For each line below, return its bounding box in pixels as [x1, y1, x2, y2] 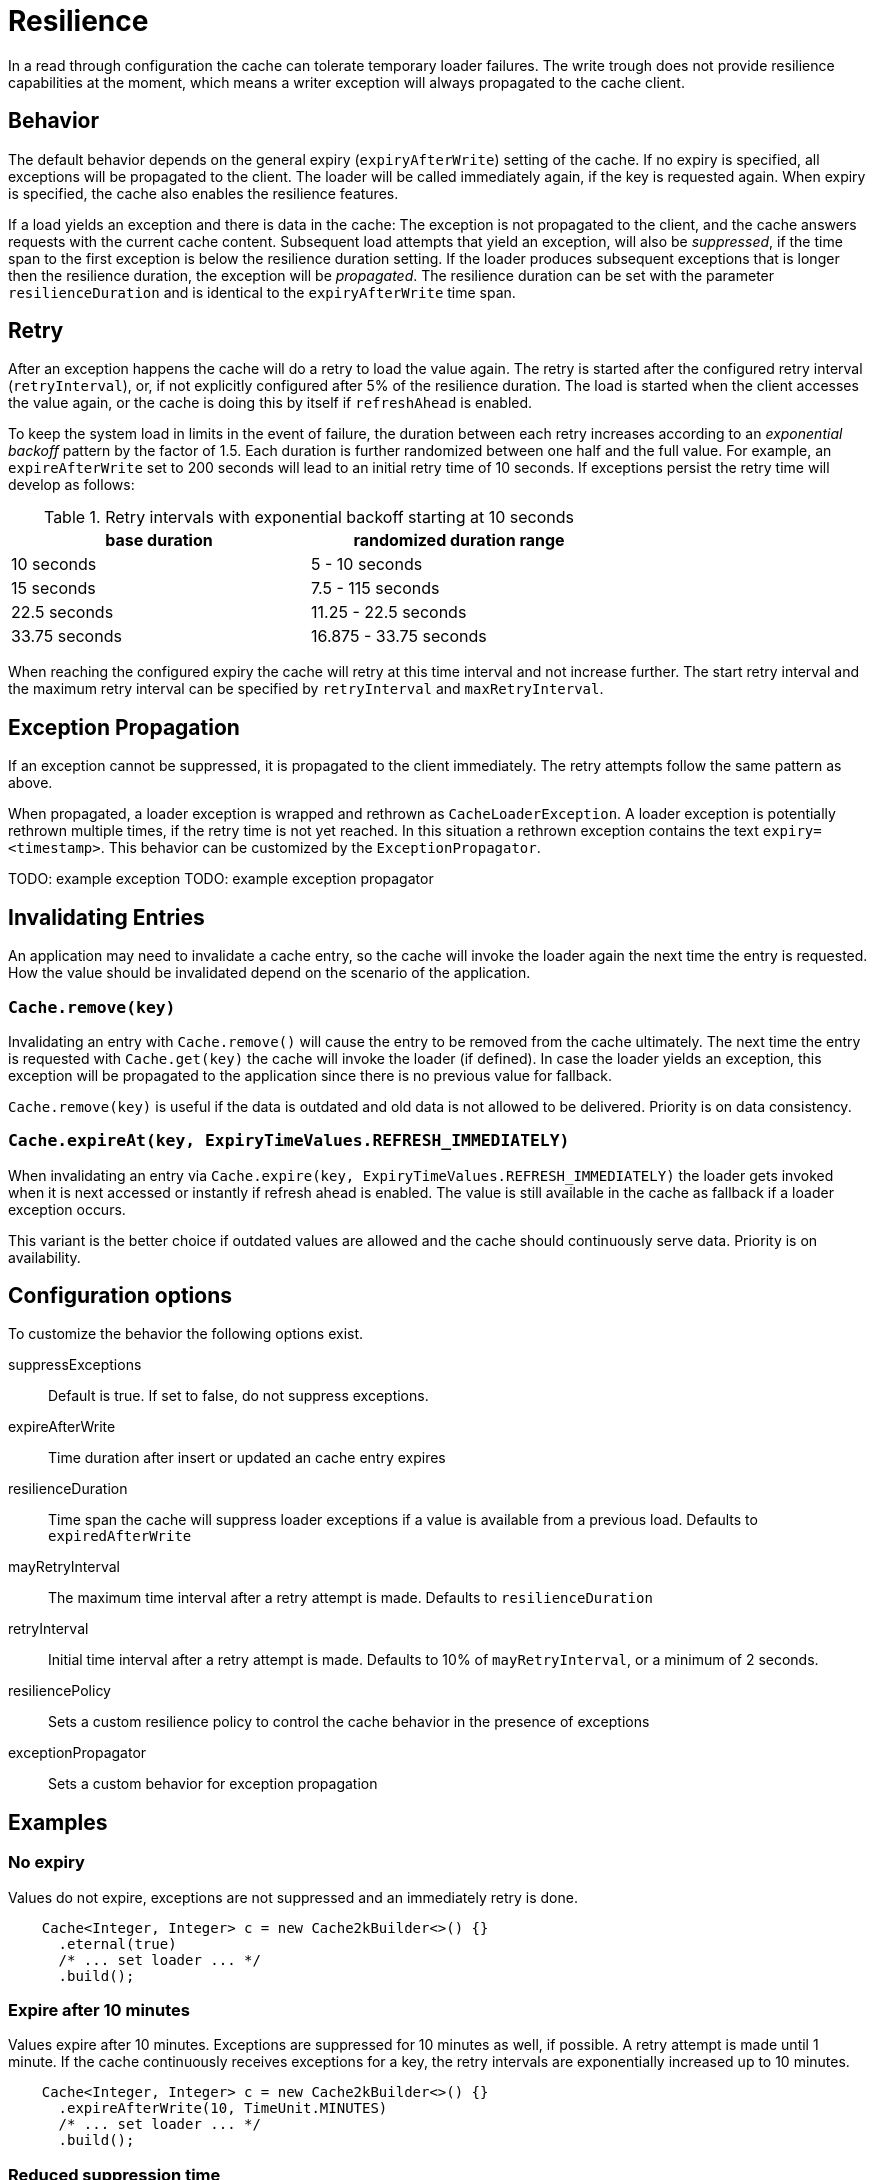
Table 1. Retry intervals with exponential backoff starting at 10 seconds [43, 507, 575, 528]
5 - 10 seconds [311, 554, 423, 575]
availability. [8, 1248, 81, 1266]
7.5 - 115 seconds [311, 578, 440, 599]
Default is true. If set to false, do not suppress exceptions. [48, 1387, 429, 1405]
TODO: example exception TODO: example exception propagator [8, 870, 434, 888]
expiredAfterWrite [48, 1528, 192, 1545]
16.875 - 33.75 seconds [311, 626, 487, 647]
